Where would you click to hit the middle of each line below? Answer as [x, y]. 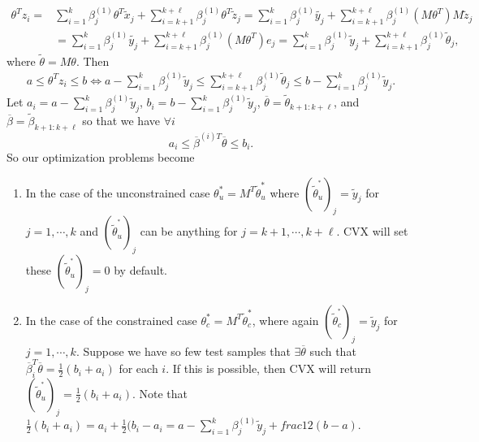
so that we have [121, 121]
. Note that [160, 393]
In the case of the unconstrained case [118, 192]
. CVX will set [372, 231]
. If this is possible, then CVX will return [268, 368]
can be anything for [189, 231]
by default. [140, 270]
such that [333, 351]
